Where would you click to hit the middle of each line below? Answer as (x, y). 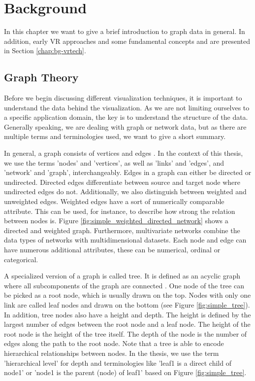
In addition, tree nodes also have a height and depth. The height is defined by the (127, 314)
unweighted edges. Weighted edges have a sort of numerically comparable (114, 201)
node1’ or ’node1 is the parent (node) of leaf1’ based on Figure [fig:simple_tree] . (125, 372)
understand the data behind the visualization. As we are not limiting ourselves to (127, 107)
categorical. (21, 259)
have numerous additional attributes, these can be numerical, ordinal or (112, 250)
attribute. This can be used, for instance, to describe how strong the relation (120, 211)
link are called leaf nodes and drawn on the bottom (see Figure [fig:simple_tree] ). (127, 304)
